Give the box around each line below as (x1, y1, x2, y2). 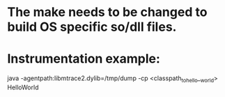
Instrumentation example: (7, 51, 160, 67)
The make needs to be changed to (7, 4, 208, 20)
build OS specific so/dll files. (7, 19, 177, 35)
